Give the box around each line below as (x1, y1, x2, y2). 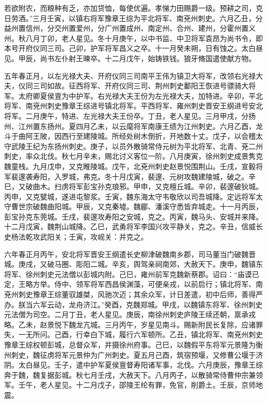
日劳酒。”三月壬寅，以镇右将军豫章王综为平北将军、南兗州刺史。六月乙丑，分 (4, 12, 263, 23)
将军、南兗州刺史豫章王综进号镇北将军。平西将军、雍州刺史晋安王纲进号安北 (4, 100, 263, 111)
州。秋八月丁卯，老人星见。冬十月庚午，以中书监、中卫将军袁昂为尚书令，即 (4, 32, 263, 43)
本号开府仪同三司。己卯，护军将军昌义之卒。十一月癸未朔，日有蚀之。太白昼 (4, 43, 263, 53)
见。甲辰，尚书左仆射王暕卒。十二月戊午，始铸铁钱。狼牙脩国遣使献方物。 (4, 52, 256, 63)
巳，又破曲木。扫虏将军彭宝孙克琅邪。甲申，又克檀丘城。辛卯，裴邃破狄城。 (4, 181, 263, 192)
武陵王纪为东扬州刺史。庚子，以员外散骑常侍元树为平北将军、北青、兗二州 (11, 140, 263, 151)
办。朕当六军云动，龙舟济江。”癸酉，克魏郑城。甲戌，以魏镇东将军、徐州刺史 (4, 299, 263, 309)
